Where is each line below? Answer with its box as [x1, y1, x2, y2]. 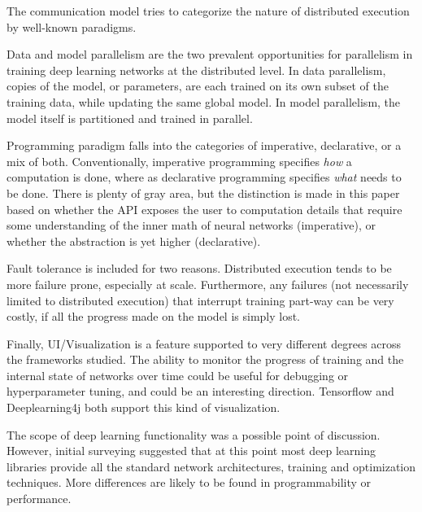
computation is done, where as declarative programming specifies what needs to [7, 168, 402, 186]
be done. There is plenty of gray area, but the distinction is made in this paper [7, 184, 400, 201]
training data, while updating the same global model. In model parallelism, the [7, 93, 401, 110]
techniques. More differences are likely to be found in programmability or [7, 474, 372, 491]
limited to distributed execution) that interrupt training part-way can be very [7, 291, 394, 309]
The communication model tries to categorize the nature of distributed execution [7, 2, 410, 19]
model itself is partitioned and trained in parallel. [7, 109, 253, 126]
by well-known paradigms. [7, 18, 137, 35]
